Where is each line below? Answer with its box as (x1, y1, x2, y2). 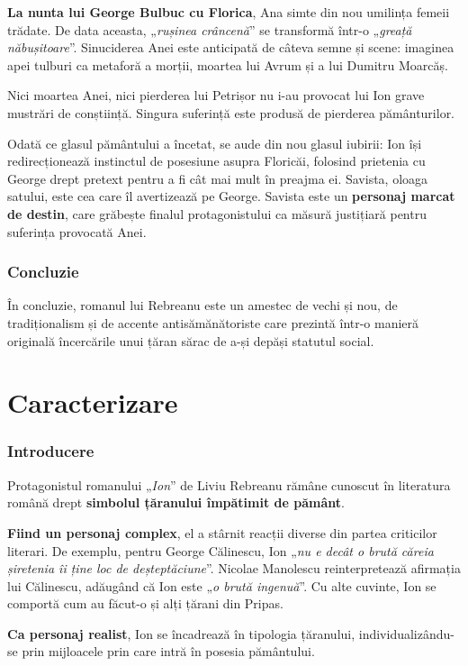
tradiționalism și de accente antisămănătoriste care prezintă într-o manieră (7, 313, 419, 332)
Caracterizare (7, 384, 178, 421)
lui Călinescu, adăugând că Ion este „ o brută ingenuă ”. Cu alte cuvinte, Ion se (7, 576, 436, 595)
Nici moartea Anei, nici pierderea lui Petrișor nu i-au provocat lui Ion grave (7, 86, 425, 105)
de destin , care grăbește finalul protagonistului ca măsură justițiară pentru (7, 204, 427, 223)
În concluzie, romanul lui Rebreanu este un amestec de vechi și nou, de (7, 296, 398, 315)
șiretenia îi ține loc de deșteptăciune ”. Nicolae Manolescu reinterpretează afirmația (7, 559, 461, 578)
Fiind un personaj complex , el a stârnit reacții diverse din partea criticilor (7, 523, 437, 542)
